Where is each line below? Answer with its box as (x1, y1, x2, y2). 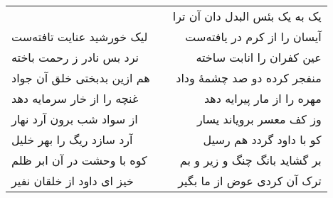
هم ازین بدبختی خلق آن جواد (11, 70, 150, 86)
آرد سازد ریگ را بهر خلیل (11, 131, 133, 148)
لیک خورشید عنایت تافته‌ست (11, 28, 148, 45)
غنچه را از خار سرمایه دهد (11, 90, 139, 106)
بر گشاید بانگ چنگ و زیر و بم (179, 152, 322, 168)
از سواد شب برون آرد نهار (11, 111, 138, 127)
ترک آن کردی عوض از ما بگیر (178, 172, 322, 189)
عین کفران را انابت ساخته (196, 49, 322, 65)
